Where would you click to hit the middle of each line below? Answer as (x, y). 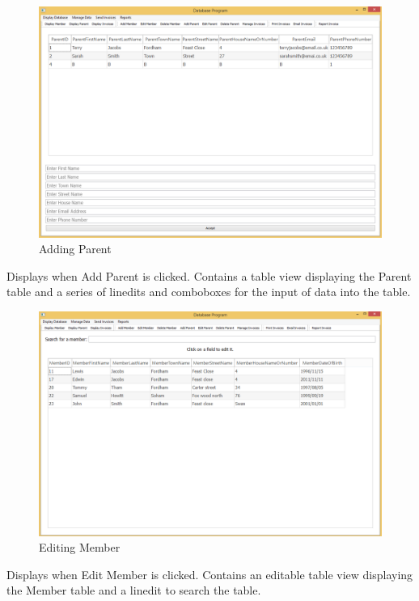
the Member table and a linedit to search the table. (134, 590)
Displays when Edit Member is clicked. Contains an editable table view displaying (210, 574)
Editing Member (80, 547)
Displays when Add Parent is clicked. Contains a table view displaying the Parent (209, 275)
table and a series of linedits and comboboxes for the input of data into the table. (209, 292)
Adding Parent (75, 249)
